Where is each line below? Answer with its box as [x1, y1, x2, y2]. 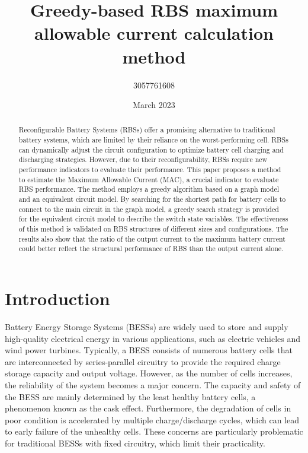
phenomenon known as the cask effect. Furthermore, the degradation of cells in [5, 402, 291, 414]
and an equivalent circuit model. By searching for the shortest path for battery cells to [18, 194, 286, 204]
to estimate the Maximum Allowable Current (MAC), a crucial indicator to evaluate [18, 174, 279, 184]
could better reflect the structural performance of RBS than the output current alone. [18, 243, 284, 254]
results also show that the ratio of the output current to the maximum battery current [18, 233, 285, 243]
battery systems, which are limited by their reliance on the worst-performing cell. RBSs [18, 135, 288, 145]
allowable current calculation [34, 21, 274, 45]
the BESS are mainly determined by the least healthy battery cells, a [5, 390, 256, 403]
